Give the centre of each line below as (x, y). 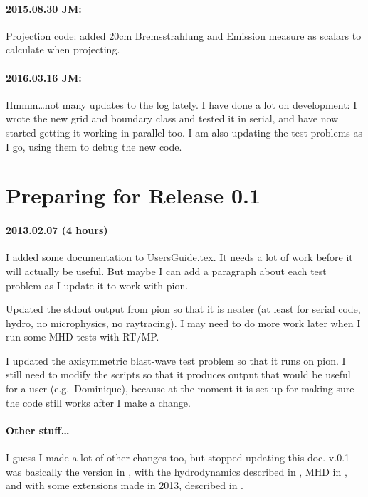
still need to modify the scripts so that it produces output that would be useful (178, 374)
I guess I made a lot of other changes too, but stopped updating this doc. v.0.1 (178, 458)
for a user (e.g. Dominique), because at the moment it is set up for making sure (180, 389)
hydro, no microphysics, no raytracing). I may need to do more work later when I (183, 322)
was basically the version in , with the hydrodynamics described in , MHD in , (177, 471)
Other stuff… (38, 430)
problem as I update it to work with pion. (97, 285)
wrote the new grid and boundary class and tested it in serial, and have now (172, 118)
